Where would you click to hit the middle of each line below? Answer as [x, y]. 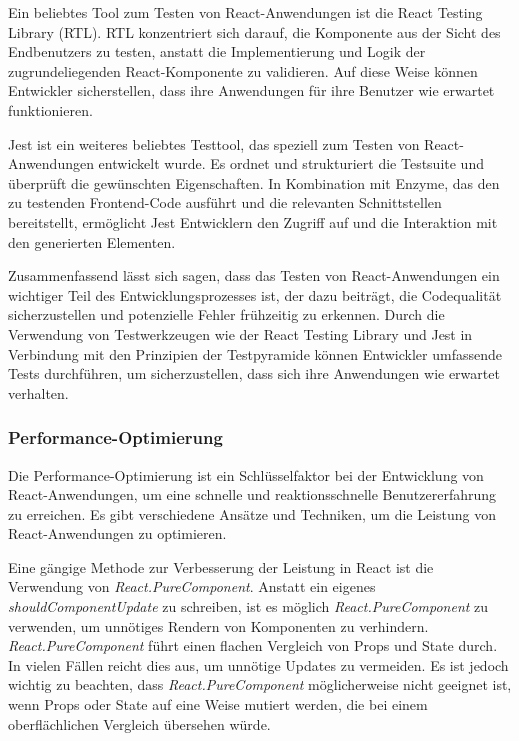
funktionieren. [50, 109]
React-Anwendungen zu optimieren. [117, 533]
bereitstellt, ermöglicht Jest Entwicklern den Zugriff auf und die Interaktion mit [253, 221]
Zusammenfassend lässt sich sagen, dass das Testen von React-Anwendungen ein [254, 275]
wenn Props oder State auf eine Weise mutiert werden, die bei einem [218, 704]
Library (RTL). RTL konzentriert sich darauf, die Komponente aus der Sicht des [254, 31]
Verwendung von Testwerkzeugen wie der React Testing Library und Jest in [240, 333]
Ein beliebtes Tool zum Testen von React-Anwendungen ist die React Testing [245, 12]
